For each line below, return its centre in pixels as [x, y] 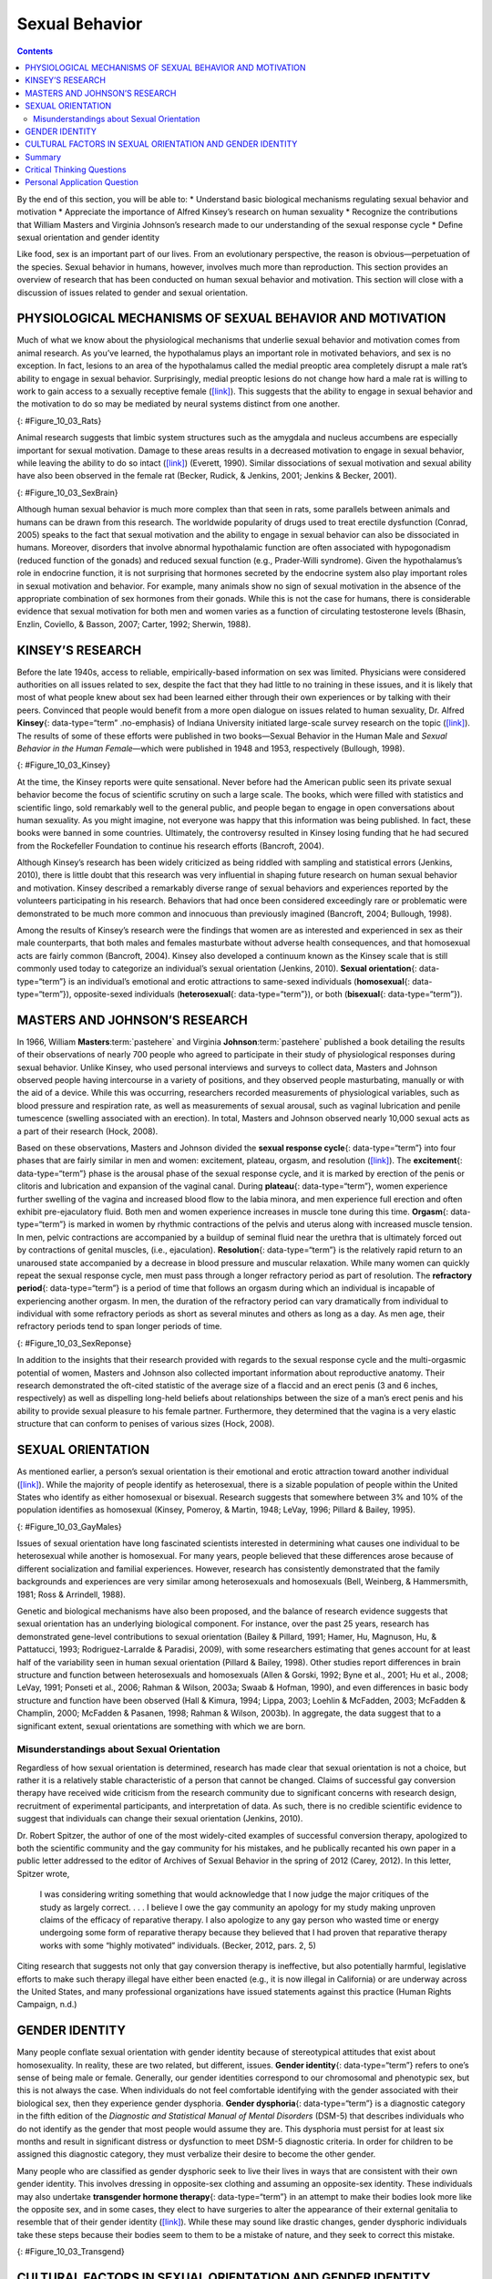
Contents [35, 51]
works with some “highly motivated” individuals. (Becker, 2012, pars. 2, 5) [178, 1945]
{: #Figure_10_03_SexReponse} [74, 1343]
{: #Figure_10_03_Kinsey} [64, 765]
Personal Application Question [82, 182]
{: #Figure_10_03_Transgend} [71, 2252]
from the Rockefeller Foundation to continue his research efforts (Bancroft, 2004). [170, 846]
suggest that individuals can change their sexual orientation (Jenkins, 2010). [160, 1819]
